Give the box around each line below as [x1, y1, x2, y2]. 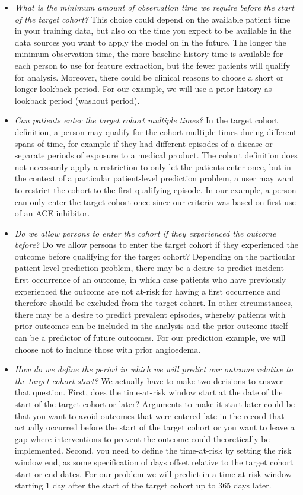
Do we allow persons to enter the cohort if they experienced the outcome [14, 226, 276, 239]
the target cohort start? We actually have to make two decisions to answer [14, 374, 283, 387]
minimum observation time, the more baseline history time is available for [14, 47, 283, 60]
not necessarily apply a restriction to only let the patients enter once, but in [14, 160, 291, 173]
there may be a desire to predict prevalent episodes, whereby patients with [14, 308, 286, 320]
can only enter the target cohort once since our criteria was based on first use [14, 195, 296, 207]
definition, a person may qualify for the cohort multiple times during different [14, 125, 297, 138]
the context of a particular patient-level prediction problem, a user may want [14, 172, 295, 184]
